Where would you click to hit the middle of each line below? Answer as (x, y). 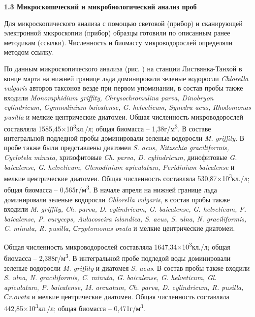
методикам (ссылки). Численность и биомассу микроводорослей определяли (118, 42)
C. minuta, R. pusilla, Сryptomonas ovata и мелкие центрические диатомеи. (120, 228)
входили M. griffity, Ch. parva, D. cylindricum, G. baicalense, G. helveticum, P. (125, 209)
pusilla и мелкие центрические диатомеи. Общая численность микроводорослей (124, 116)
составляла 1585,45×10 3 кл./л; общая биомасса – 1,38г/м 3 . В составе (108, 127)
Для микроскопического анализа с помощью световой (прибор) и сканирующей (123, 23)
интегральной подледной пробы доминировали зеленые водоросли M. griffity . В (124, 138)
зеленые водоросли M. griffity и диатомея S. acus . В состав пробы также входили (127, 268)
